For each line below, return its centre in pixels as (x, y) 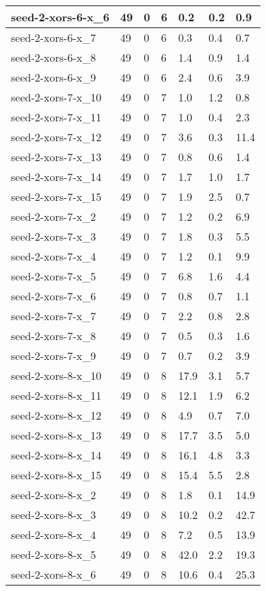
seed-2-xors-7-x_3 (54, 236)
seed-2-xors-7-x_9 (54, 355)
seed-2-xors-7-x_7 (54, 316)
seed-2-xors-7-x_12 (56, 137)
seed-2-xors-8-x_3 (54, 515)
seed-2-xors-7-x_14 (56, 177)
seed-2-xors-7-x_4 (54, 256)
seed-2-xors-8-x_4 (54, 534)
